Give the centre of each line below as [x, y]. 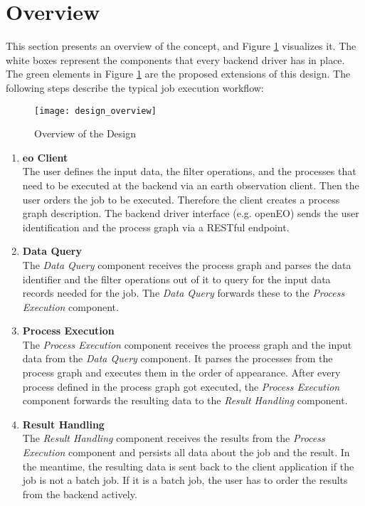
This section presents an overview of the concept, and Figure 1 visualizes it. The [181, 46]
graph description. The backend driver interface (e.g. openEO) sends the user [191, 213]
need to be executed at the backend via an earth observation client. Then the [191, 185]
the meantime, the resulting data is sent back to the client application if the [188, 466]
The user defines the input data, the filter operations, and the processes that [189, 171]
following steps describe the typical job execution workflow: [135, 87]
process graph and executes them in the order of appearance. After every [181, 373]
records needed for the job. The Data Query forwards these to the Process [184, 293]
